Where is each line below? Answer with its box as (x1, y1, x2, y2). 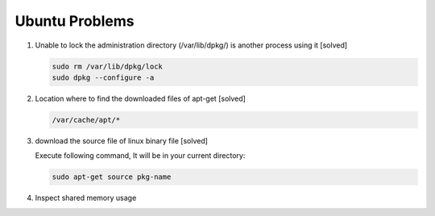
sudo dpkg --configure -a (52, 73, 155, 82)
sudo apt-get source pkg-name (52, 172, 172, 181)
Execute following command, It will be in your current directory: (35, 151, 246, 160)
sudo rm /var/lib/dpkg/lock (52, 61, 163, 71)
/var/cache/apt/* (52, 115, 121, 124)
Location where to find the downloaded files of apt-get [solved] (35, 93, 246, 103)
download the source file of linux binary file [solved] (35, 135, 209, 145)
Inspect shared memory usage (35, 193, 137, 203)
